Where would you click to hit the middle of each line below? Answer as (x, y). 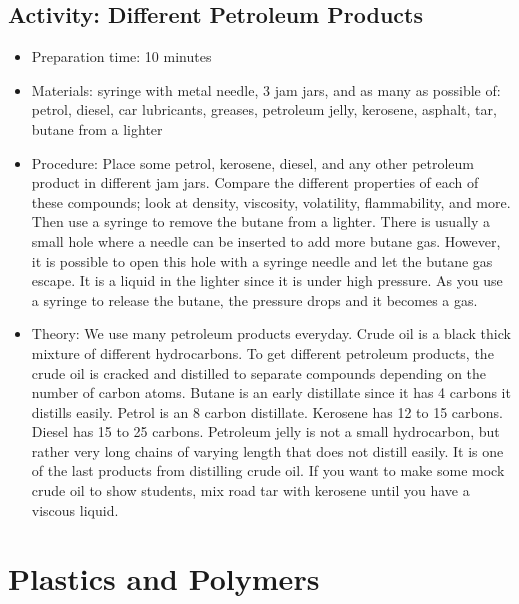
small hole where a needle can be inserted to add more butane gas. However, (266, 240)
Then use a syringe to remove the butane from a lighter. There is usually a (260, 221)
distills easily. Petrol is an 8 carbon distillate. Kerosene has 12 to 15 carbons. (267, 411)
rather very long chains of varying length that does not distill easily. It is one (267, 450)
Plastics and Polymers (164, 578)
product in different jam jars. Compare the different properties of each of (255, 182)
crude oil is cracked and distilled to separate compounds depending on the (259, 372)
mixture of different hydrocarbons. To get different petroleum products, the (262, 352)
